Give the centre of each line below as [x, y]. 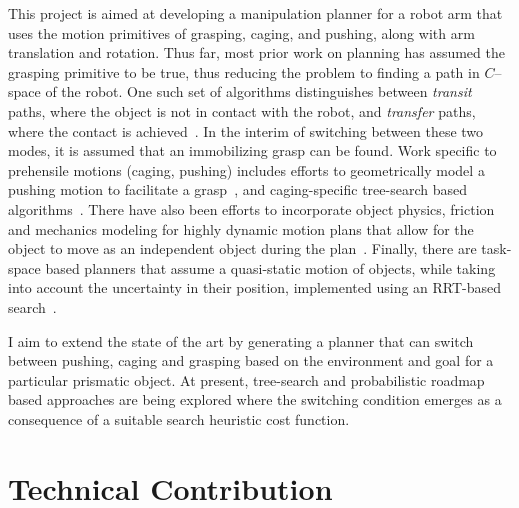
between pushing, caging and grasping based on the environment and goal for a [251, 360]
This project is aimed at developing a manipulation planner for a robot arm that [255, 13]
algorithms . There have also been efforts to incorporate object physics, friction [251, 208]
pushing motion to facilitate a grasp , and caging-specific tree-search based [237, 189]
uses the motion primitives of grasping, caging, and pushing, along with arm [241, 32]
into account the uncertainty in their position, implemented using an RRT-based [255, 287]
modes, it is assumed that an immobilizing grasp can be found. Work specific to [252, 150]
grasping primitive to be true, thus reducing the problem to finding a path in [244, 71]
